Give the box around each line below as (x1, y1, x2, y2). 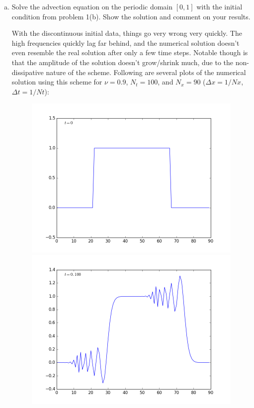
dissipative (11, 67, 44, 77)
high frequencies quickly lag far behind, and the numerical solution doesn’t (11, 37, 240, 48)
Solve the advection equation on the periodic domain (11, 1, 173, 11)
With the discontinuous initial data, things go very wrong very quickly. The (11, 28, 242, 38)
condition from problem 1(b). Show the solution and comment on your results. (11, 11, 251, 21)
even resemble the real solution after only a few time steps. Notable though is (11, 47, 248, 58)
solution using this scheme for (11, 77, 102, 87)
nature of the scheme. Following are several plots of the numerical (46, 67, 246, 77)
